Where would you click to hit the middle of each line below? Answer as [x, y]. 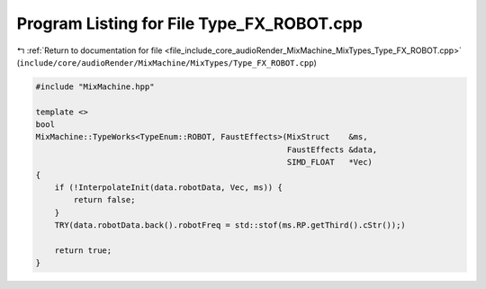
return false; [104, 200]
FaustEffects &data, [332, 149]
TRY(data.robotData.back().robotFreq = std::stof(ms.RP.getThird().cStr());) [230, 226]
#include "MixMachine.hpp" [95, 86]
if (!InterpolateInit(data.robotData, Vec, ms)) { [168, 188]
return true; [83, 251]
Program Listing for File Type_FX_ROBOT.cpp [190, 23]
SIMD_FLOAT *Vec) [330, 163]
